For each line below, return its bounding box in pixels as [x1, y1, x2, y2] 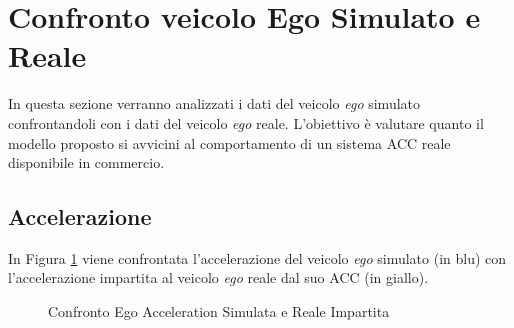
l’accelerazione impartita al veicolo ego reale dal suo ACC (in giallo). [8, 267, 429, 288]
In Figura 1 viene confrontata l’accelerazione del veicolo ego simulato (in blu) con [8, 247, 507, 268]
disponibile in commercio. [8, 152, 165, 173]
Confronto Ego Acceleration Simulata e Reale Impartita [48, 301, 390, 322]
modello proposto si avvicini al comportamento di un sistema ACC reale [8, 132, 451, 153]
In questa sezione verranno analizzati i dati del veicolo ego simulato [8, 93, 421, 114]
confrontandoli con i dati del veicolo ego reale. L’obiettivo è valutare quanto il [8, 112, 484, 133]
